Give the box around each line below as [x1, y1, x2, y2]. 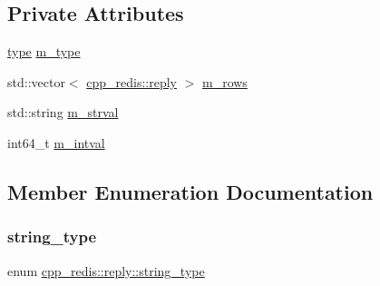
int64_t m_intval [7, 133, 105, 152]
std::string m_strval [7, 103, 119, 122]
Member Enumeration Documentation [7, 177, 374, 205]
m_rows [201, 72, 248, 91]
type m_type [7, 42, 81, 61]
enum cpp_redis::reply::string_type [7, 261, 205, 280]
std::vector [7, 72, 65, 91]
